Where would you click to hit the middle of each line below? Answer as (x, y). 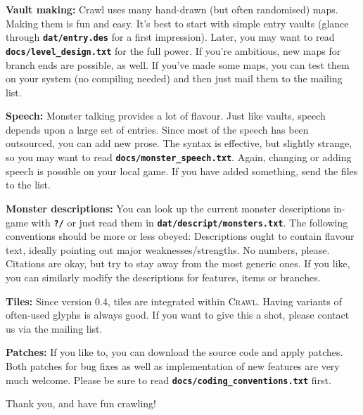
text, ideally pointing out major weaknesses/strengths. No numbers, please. (168, 249)
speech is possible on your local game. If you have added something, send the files (182, 171)
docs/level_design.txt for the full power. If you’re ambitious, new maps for (173, 50)
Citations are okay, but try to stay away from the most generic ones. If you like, (178, 263)
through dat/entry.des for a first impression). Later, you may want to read (170, 37)
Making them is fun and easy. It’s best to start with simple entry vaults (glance (177, 23)
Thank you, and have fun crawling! (81, 403)
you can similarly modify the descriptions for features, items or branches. (163, 277)
